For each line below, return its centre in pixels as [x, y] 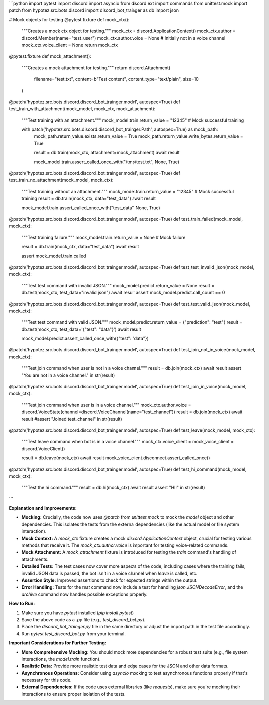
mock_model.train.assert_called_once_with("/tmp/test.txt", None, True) [107, 162]
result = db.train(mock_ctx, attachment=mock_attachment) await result [107, 153]
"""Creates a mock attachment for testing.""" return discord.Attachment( [96, 68]
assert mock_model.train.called [54, 256]
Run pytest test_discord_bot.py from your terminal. [73, 633]
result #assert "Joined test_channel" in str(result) [72, 419]
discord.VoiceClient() [43, 448]
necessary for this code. [47, 680]
